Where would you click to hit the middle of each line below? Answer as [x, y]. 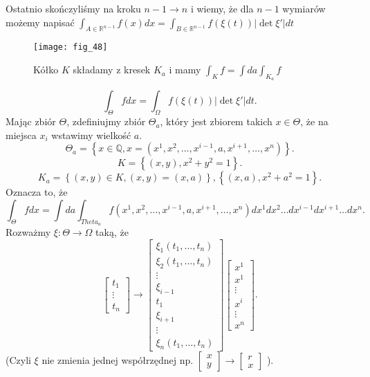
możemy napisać [40, 22]
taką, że [112, 232]
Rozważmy [28, 232]
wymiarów [304, 8]
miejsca [21, 135]
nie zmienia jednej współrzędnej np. [118, 360]
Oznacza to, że [37, 192]
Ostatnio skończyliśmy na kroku [73, 8]
